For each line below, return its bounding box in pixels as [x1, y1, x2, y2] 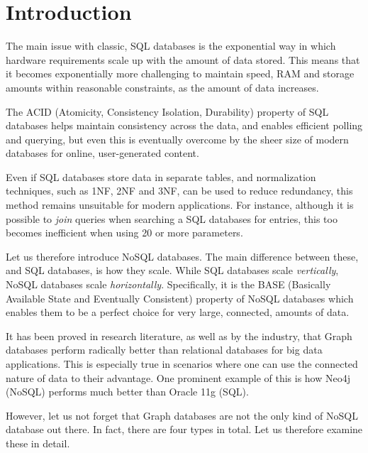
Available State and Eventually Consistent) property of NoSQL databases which [6, 290, 354, 305]
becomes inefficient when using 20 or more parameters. [6, 225, 243, 240]
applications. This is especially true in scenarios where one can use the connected [6, 356, 358, 371]
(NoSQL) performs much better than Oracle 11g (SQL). [6, 384, 249, 399]
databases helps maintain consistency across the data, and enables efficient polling [6, 118, 363, 133]
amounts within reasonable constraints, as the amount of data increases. [6, 80, 319, 94]
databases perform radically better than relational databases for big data [6, 342, 323, 357]
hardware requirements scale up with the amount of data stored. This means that [6, 52, 360, 67]
